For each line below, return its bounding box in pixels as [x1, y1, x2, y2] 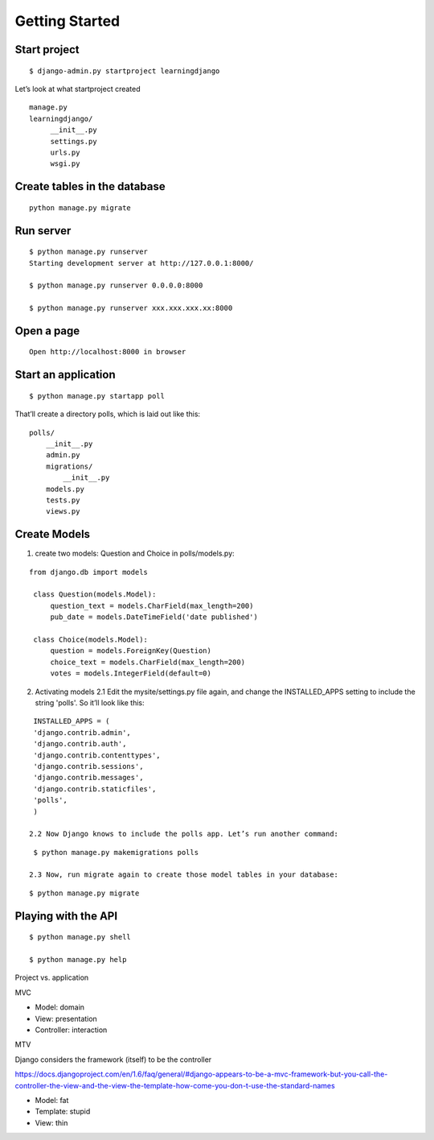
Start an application [14, 368, 116, 382]
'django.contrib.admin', [33, 728, 132, 737]
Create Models [14, 527, 91, 541]
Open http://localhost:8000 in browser [29, 347, 186, 357]
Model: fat [35, 1095, 69, 1105]
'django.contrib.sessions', [33, 762, 144, 770]
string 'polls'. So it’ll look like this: [35, 697, 145, 708]
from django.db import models [29, 568, 149, 576]
